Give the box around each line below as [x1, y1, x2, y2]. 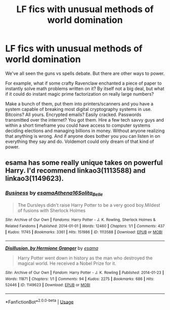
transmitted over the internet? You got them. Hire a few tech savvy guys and [5, 117, 164, 123]
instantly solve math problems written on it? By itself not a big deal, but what [5, 85, 164, 92]
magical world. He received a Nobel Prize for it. [17, 260, 116, 266]
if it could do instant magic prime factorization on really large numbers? [5, 91, 154, 97]
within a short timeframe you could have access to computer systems [5, 122, 151, 128]
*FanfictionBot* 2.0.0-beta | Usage [5, 298, 74, 305]
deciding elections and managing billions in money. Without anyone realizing [5, 128, 165, 134]
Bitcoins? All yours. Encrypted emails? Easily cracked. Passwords [5, 111, 142, 118]
